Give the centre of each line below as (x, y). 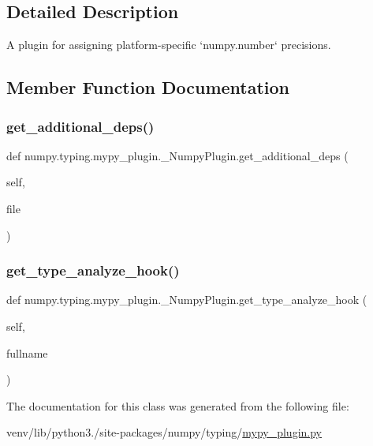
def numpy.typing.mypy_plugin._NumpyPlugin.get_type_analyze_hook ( (187, 300)
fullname (27, 352)
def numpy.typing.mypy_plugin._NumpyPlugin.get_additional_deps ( (177, 155)
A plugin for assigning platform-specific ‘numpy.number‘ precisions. (169, 45)
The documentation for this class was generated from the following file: (178, 405)
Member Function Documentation (148, 87)
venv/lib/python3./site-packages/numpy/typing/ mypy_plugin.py (164, 432)
